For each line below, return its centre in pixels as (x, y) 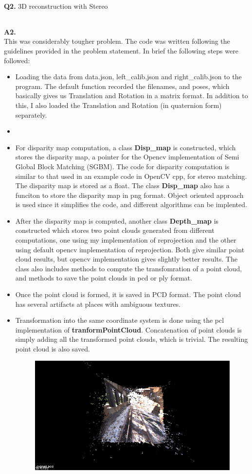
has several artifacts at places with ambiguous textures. (98, 304)
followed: (17, 60)
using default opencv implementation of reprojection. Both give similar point (130, 249)
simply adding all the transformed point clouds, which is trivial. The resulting (132, 339)
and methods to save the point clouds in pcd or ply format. (104, 278)
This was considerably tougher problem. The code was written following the (117, 41)
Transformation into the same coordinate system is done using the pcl (120, 320)
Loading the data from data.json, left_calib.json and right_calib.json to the (128, 77)
